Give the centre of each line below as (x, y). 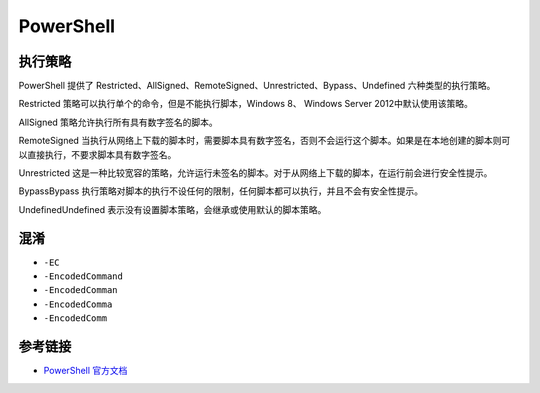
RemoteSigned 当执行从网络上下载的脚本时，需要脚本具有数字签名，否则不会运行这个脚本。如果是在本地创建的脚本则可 (264, 141)
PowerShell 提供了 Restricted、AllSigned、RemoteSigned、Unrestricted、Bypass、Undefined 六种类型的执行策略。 (257, 86)
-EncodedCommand (83, 276)
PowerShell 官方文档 (85, 371)
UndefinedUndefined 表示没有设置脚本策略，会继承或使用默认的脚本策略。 (172, 209)
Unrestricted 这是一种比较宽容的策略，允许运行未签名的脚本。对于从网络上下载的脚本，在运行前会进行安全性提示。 (255, 173)
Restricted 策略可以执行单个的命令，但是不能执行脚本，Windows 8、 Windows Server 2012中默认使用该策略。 (246, 104)
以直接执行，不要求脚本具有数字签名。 (97, 154)
